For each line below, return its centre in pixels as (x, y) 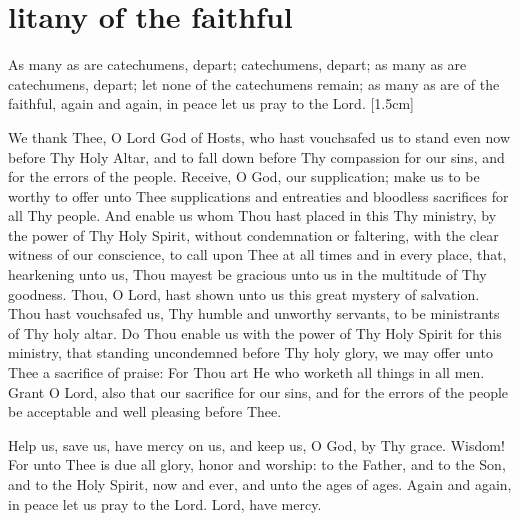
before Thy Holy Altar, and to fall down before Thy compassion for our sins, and (256, 156)
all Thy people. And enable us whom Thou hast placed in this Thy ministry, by (252, 215)
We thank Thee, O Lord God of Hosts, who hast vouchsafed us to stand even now (259, 136)
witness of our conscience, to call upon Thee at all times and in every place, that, (257, 254)
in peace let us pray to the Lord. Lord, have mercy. (165, 503)
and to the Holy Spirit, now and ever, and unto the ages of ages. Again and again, (260, 484)
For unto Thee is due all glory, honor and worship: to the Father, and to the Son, (257, 464)
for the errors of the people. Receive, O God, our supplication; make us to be (244, 176)
